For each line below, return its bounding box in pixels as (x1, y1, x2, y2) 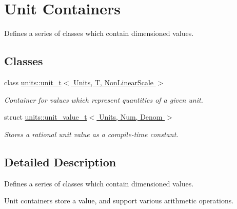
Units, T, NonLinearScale (73, 77, 154, 87)
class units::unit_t (4, 77, 62, 87)
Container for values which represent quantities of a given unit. (4, 94, 203, 105)
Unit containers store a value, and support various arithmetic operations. (4, 195, 234, 206)
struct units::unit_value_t (4, 111, 87, 122)
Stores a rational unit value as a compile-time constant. (4, 128, 179, 139)
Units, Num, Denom (98, 111, 163, 122)
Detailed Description (4, 154, 116, 169)
